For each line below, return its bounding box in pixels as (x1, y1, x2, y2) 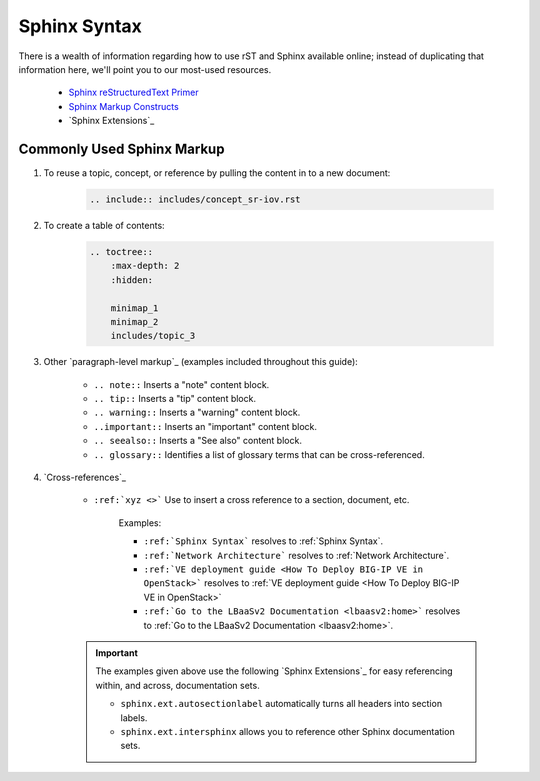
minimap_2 (110, 316, 159, 327)
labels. (120, 711, 148, 724)
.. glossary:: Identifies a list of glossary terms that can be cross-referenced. (93, 448, 425, 460)
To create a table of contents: (43, 219, 165, 231)
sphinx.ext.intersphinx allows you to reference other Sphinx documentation (120, 725, 455, 737)
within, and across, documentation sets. (95, 679, 260, 691)
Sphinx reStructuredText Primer (68, 86, 199, 99)
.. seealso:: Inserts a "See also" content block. (93, 435, 302, 447)
